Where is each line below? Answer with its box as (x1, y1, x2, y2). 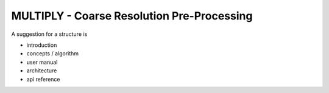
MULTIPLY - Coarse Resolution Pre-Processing (11, 9, 253, 22)
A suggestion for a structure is (11, 30, 88, 38)
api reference (26, 75, 60, 83)
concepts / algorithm (26, 50, 79, 57)
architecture (26, 67, 57, 74)
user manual (26, 58, 58, 66)
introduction (26, 41, 57, 49)
